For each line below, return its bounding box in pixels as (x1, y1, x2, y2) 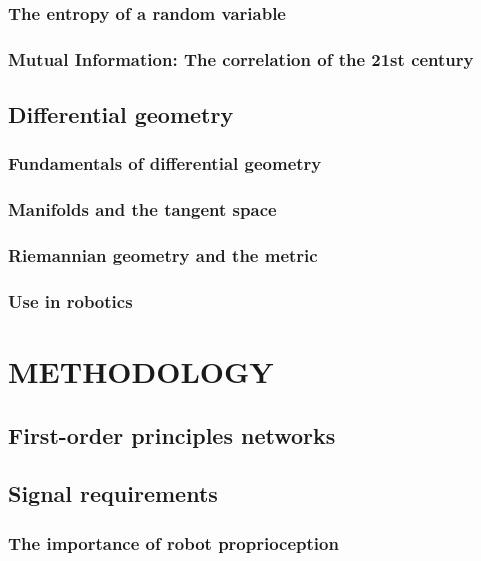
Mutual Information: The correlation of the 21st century (8, 46, 474, 71)
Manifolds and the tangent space (8, 197, 277, 222)
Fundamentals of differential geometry (8, 151, 322, 176)
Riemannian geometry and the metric (8, 243, 318, 268)
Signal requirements (8, 478, 218, 509)
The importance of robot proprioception (8, 530, 339, 555)
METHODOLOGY (8, 351, 274, 392)
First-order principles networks (8, 419, 336, 450)
